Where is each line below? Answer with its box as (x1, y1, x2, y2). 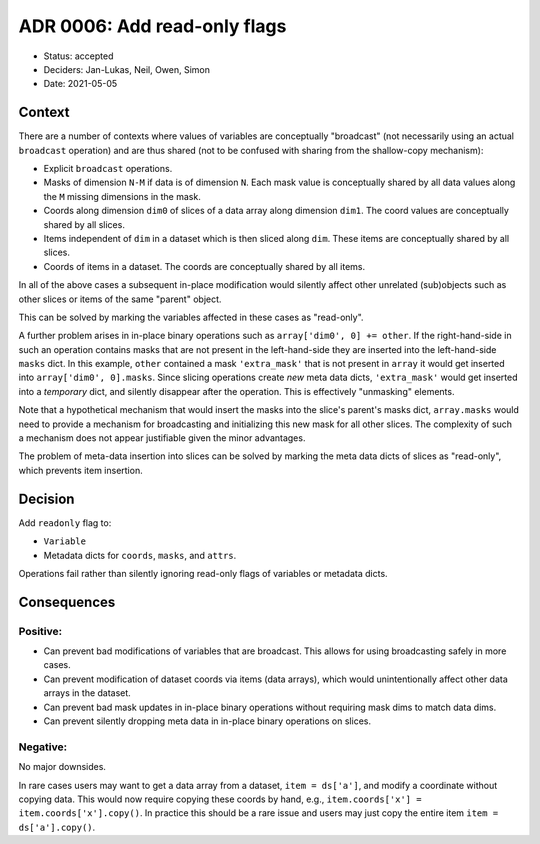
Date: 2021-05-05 (43, 78, 118, 90)
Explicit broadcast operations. (43, 163, 173, 175)
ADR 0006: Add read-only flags (18, 15, 287, 37)
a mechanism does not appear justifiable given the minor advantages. (18, 432, 306, 444)
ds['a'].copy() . (18, 821, 96, 833)
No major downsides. (18, 761, 107, 773)
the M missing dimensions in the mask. (43, 190, 202, 202)
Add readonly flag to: (18, 516, 112, 529)
